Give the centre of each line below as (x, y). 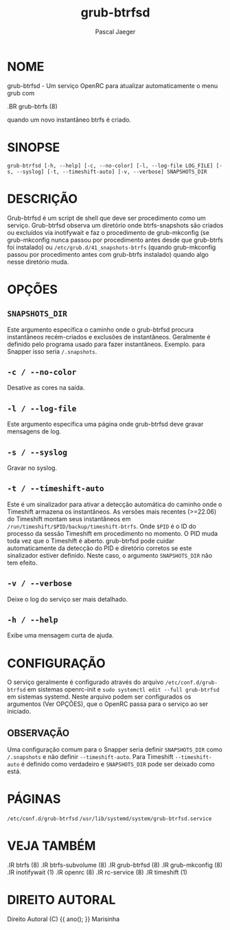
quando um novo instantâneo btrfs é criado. (69, 120)
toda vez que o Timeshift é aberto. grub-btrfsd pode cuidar (91, 541)
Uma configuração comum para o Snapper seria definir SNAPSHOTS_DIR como (115, 749)
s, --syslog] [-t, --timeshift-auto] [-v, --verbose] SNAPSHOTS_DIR (107, 172)
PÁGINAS (34, 799)
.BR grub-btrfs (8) (32, 106)
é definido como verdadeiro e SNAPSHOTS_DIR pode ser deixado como (118, 764)
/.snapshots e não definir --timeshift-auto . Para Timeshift (90, 757)
